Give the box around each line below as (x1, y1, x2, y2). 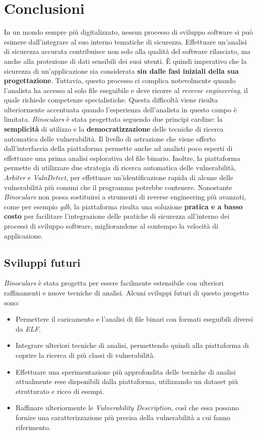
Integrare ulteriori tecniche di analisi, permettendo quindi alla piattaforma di (15, 340, 249, 350)
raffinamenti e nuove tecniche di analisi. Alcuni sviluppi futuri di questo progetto (4, 287, 249, 297)
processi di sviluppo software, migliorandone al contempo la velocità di (4, 221, 218, 231)
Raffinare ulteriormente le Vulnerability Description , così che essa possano (15, 402, 239, 413)
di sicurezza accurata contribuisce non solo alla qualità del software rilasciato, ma (4, 46, 251, 56)
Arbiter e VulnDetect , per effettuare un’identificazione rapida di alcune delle (4, 172, 233, 183)
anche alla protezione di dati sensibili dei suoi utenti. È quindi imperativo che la (4, 55, 247, 66)
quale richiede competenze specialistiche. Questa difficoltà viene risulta (4, 95, 218, 105)
